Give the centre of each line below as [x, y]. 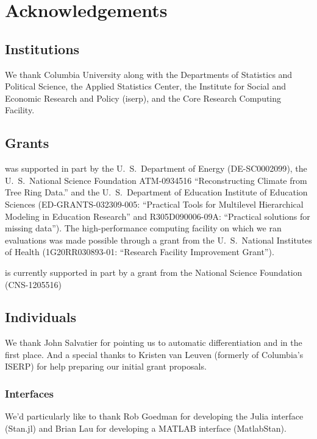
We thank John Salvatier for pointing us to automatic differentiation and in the [154, 342]
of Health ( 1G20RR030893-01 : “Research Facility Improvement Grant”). [140, 252]
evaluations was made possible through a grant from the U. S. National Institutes [158, 240]
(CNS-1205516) [33, 284]
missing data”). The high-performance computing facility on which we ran [143, 228]
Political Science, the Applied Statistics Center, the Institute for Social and [145, 86]
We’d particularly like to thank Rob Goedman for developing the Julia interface [154, 416]
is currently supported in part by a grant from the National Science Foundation [154, 272]
